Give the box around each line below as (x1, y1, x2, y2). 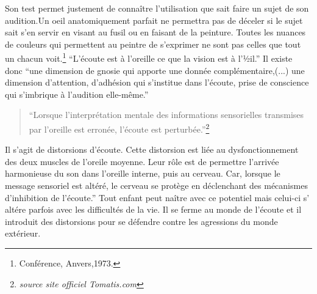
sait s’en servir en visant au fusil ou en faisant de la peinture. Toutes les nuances (5, 26, 306, 39)
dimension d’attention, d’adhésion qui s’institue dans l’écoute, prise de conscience (5, 76, 309, 89)
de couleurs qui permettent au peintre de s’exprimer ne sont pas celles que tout (5, 37, 301, 50)
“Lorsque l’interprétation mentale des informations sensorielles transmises (29, 108, 304, 121)
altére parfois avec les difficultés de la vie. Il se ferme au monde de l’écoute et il (5, 203, 302, 216)
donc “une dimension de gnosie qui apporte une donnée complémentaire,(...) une (5, 64, 305, 76)
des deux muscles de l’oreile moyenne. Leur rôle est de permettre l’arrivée (5, 155, 279, 167)
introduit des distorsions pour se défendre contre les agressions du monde (5, 215, 278, 227)
